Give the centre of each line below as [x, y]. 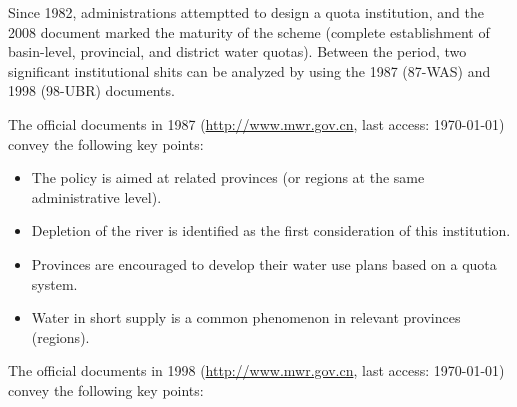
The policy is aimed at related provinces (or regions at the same [228, 177]
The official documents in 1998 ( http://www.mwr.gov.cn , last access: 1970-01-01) [256, 370]
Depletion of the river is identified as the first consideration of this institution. [271, 230]
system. [54, 283]
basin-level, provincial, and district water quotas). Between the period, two [237, 51]
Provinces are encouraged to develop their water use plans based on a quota [264, 263]
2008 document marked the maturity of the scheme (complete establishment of [249, 31]
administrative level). [96, 196]
